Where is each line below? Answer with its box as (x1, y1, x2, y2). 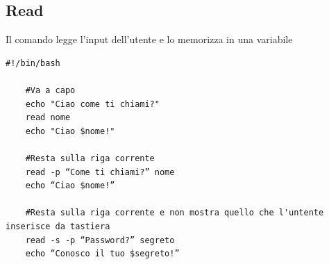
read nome (25, 113, 71, 123)
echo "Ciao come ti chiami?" (25, 99, 160, 109)
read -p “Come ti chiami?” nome (25, 167, 175, 177)
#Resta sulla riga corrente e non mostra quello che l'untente (25, 208, 324, 218)
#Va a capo (25, 85, 76, 95)
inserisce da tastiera (6, 221, 110, 231)
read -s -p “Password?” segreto (25, 235, 175, 245)
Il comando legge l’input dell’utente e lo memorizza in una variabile (6, 32, 293, 47)
